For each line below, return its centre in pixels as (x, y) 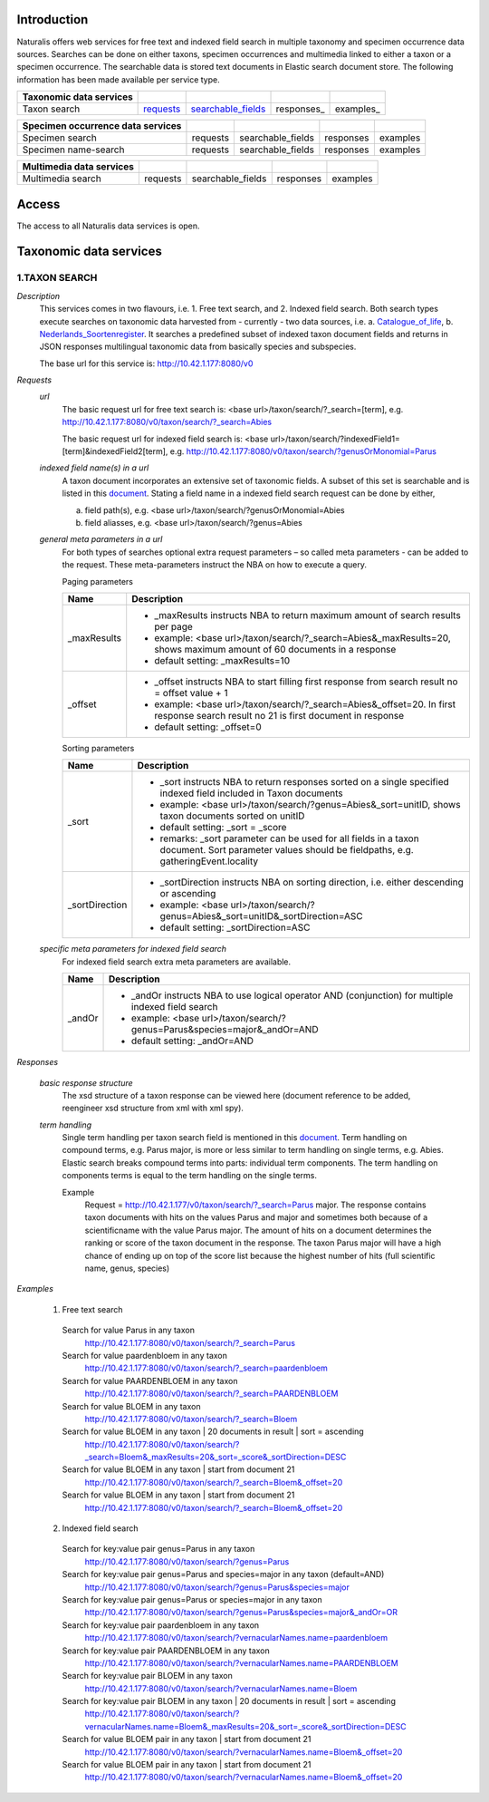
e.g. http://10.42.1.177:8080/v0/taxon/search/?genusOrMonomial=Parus (303, 451)
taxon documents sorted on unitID (232, 816)
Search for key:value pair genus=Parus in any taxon (158, 1549)
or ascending (188, 894)
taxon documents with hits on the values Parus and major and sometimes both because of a (256, 1217)
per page (174, 626)
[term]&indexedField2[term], (115, 451)
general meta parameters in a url (101, 539)
